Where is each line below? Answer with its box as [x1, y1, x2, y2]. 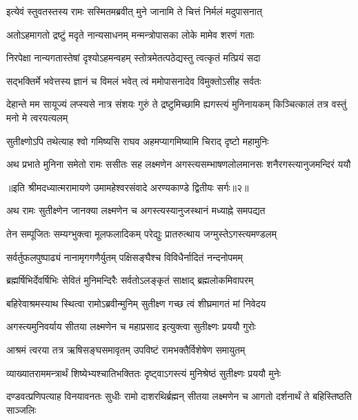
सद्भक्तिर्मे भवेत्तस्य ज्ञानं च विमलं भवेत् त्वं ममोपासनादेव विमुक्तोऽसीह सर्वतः [6, 73, 261, 88]
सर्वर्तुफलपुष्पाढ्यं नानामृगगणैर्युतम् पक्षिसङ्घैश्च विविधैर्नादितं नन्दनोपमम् [6, 249, 243, 264]
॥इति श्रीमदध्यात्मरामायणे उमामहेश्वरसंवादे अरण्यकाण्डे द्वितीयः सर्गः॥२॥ [6, 180, 249, 194]
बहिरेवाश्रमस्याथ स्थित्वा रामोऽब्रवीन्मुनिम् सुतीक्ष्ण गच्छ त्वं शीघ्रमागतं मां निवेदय [6, 296, 266, 310]
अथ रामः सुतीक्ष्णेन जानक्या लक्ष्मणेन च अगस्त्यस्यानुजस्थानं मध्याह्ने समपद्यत [6, 203, 266, 218]
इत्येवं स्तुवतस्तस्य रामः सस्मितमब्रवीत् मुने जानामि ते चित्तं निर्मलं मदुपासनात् [6, 4, 262, 18]
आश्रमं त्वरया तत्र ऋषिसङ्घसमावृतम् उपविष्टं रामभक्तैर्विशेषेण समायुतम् [6, 342, 246, 356]
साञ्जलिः [6, 402, 37, 417]
